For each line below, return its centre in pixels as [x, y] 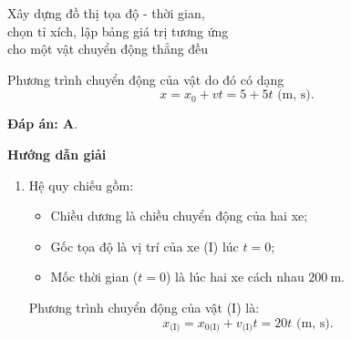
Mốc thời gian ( [94, 277]
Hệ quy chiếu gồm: [81, 185]
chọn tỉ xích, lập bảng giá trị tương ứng [118, 31]
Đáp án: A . [43, 124]
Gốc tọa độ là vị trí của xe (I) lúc [145, 246]
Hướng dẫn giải [57, 154]
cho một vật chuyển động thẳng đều [108, 49]
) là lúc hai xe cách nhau [235, 277]
